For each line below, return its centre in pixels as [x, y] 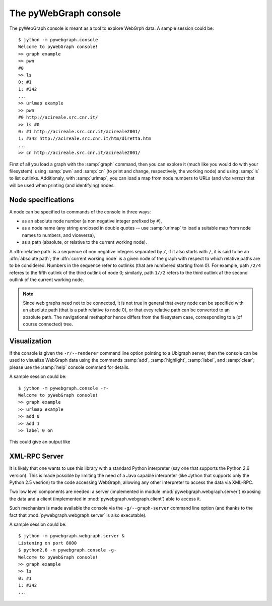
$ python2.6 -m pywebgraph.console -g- [67, 550]
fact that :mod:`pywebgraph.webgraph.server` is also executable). [78, 515]
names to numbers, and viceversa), [59, 235]
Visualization [30, 341]
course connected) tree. [48, 324]
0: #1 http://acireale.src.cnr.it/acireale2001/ [79, 132]
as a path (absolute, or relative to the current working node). [84, 242]
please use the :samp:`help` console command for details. [70, 367]
